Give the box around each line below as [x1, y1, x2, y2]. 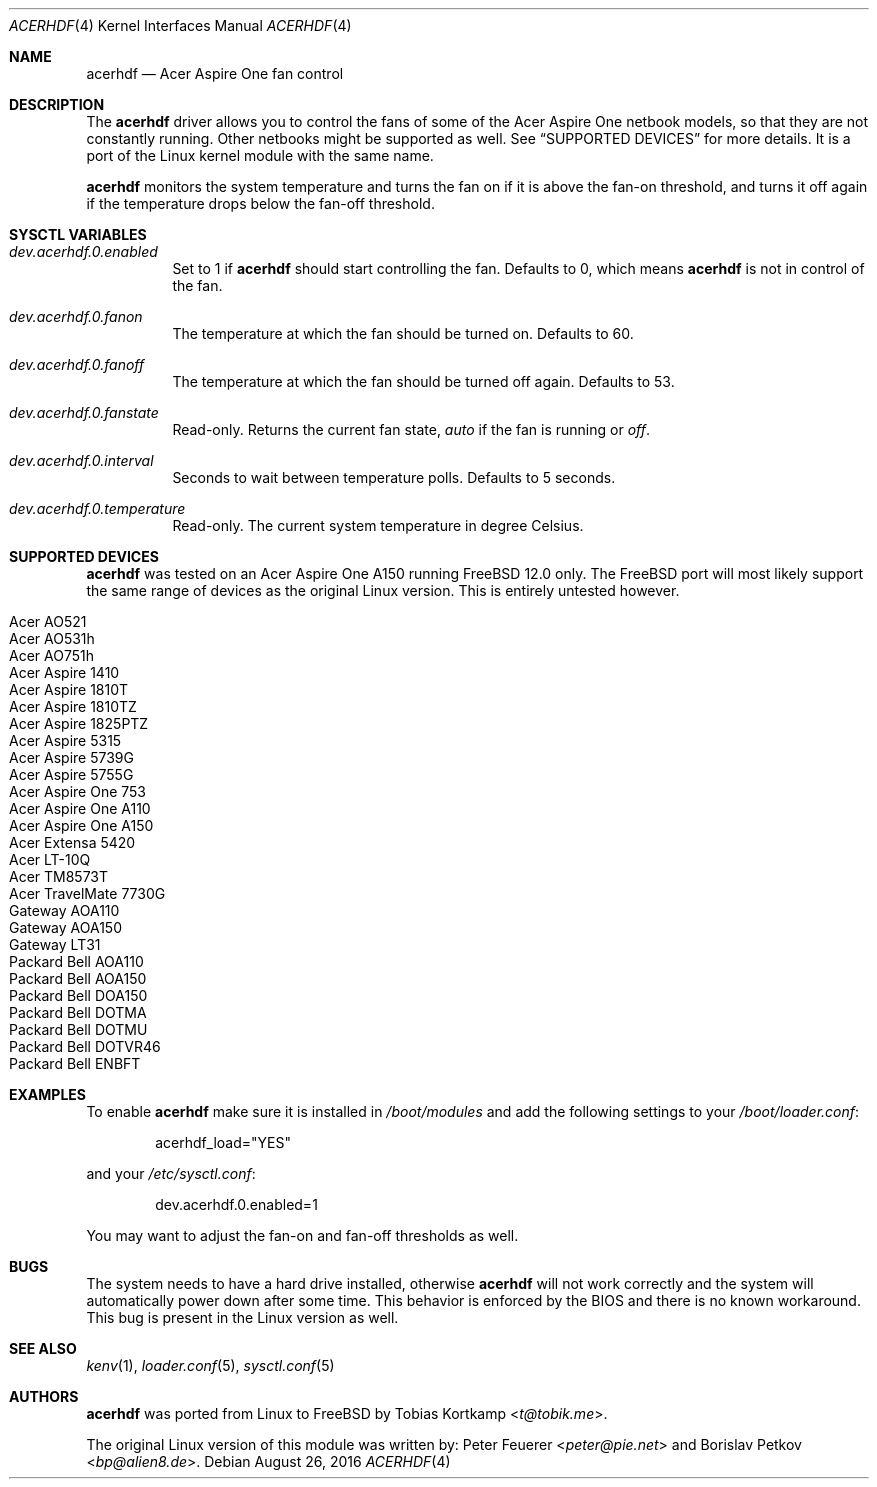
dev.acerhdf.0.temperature [9, 500, 186, 517]
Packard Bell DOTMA [9, 1004, 147, 1021]
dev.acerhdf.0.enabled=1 [155, 1196, 318, 1213]
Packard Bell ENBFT [9, 1055, 141, 1072]
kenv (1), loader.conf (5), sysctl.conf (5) [86, 1357, 335, 1374]
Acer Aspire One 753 [9, 783, 146, 800]
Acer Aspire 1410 [9, 664, 120, 681]
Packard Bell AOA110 [9, 953, 144, 970]
